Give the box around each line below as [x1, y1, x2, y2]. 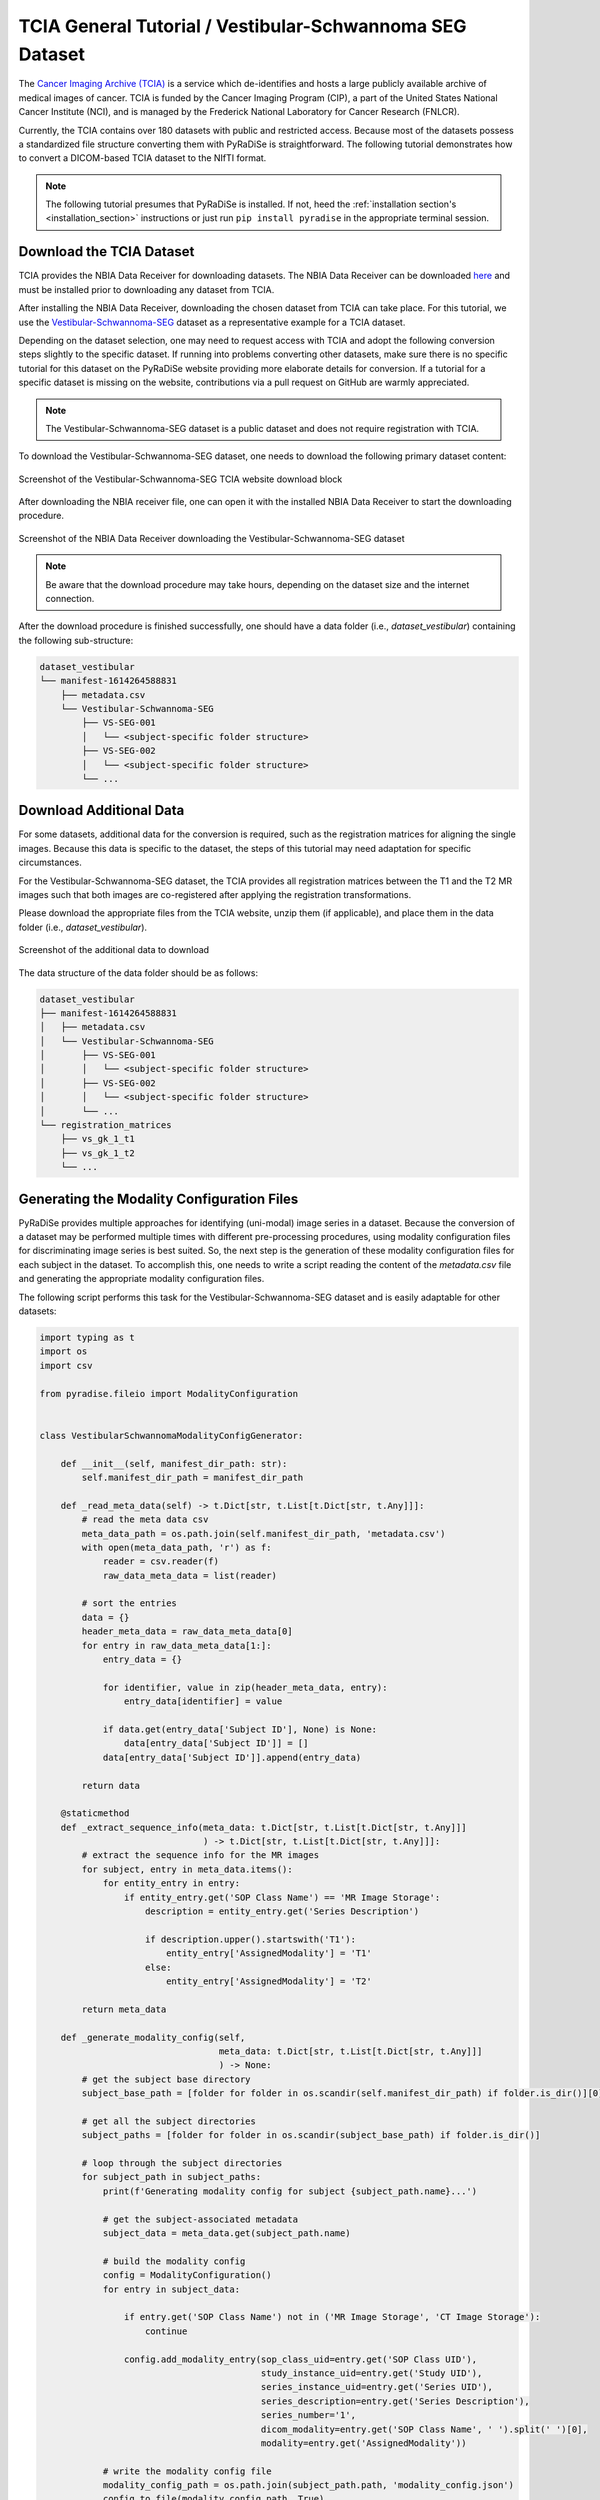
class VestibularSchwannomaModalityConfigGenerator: [39, 1430, 304, 1441]
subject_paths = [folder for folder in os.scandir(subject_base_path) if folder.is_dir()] [81, 2130, 541, 2141]
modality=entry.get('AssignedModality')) [260, 2437, 467, 2449]
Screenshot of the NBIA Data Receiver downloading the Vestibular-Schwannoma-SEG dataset [18, 532, 405, 544]
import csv [39, 1360, 93, 1371]
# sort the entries [81, 1598, 177, 1609]
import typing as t [39, 1332, 135, 1344]
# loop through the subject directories [81, 2158, 283, 2169]
